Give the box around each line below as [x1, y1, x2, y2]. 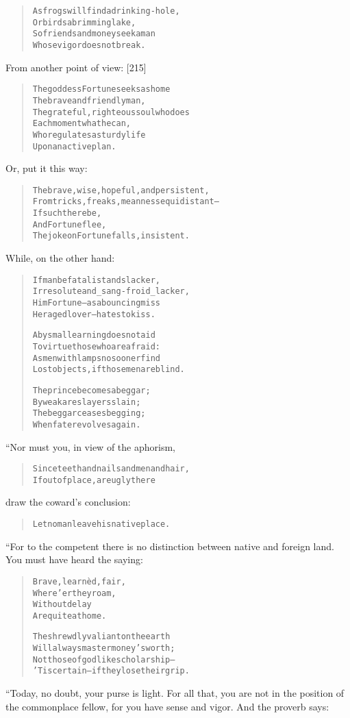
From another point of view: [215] [5, 60, 147, 74]
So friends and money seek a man [32, 29, 155, 39]
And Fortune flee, [32, 219, 107, 230]
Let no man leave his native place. [32, 519, 171, 529]
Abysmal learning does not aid [32, 330, 155, 341]
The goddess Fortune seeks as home [32, 84, 171, 95]
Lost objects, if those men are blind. [32, 364, 185, 375]
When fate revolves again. [32, 419, 141, 430]
